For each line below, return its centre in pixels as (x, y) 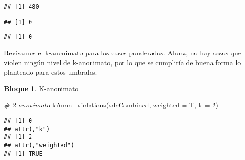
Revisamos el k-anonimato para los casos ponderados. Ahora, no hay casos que (122, 52)
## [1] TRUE (23, 153)
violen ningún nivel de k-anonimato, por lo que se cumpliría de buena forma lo (122, 62)
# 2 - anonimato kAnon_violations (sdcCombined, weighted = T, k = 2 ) (111, 105)
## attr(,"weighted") (39, 145)
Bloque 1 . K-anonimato (41, 88)
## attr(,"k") (27, 129)
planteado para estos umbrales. (51, 72)
